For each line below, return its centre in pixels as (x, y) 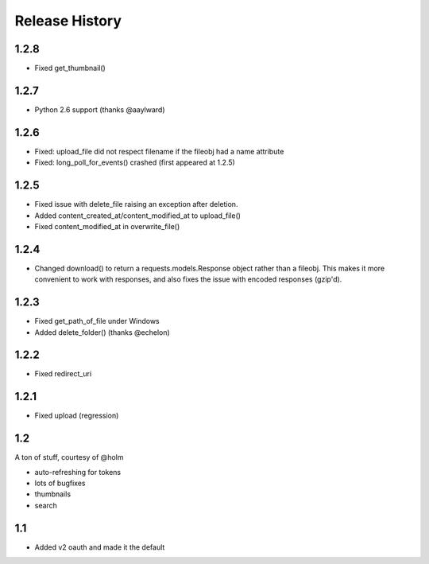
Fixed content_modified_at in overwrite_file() (107, 226)
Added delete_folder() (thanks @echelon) (102, 332)
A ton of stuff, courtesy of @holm (69, 457)
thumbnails (53, 494)
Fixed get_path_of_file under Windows (97, 321)
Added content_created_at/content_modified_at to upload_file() (138, 216)
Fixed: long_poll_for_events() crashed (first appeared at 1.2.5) (135, 162)
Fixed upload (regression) (77, 416)
